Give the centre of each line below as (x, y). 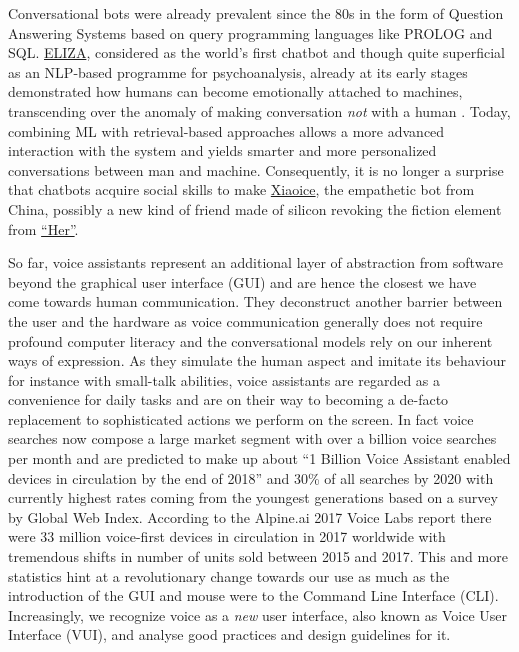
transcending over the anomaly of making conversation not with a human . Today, (259, 110)
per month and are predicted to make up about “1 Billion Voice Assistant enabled (259, 458)
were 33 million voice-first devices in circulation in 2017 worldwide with (227, 536)
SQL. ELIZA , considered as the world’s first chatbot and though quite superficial (257, 52)
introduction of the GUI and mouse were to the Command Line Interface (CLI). (253, 595)
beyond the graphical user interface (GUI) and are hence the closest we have (242, 281)
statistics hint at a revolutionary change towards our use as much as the (229, 575)
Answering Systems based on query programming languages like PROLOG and (250, 32)
